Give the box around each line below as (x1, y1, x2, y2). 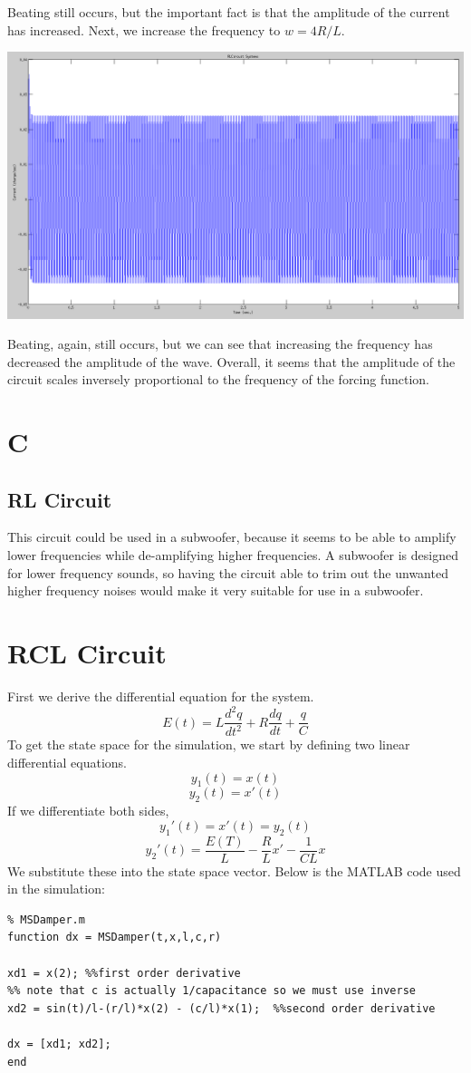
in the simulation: (7, 879, 105, 898)
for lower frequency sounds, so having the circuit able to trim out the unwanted (7, 563, 448, 582)
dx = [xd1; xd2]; (7, 1038, 111, 1051)
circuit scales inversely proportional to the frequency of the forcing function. (7, 370, 430, 389)
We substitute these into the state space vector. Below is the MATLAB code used (7, 861, 461, 880)
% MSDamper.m (7, 913, 85, 926)
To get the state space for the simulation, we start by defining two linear (7, 735, 410, 754)
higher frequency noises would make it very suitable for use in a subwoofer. (7, 581, 424, 600)
